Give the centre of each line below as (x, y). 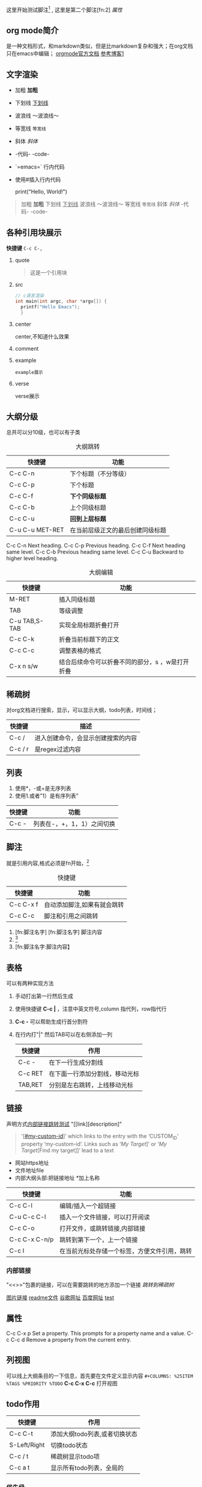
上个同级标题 (88, 508)
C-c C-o (22, 1228)
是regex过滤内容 (58, 749)
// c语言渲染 (29, 296)
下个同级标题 (88, 496)
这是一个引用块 (48, 273)
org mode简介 (32, 30)
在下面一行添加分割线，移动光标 (94, 1073)
